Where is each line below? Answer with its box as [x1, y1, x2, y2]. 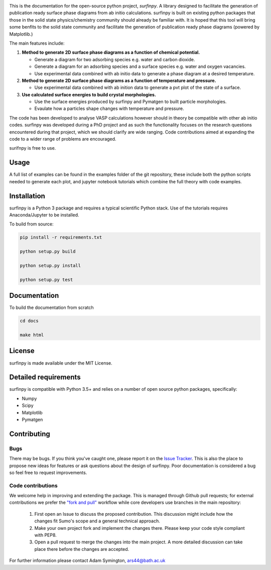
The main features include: [9, 40, 65, 46]
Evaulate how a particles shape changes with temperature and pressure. [34, 105, 184, 111]
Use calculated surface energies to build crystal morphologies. [22, 91, 157, 97]
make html [20, 332, 44, 337]
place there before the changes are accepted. [34, 546, 129, 552]
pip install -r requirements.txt [20, 235, 102, 241]
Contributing [9, 429, 50, 438]
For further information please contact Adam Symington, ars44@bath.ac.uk [9, 557, 166, 563]
